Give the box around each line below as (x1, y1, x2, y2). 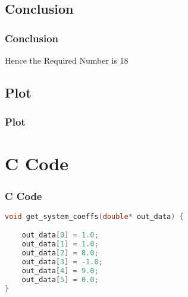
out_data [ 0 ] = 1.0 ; (21, 231, 99, 240)
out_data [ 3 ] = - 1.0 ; (21, 257, 103, 266)
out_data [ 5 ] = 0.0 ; (21, 275, 99, 284)
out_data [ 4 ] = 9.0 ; (21, 266, 99, 275)
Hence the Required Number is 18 (5, 54, 129, 66)
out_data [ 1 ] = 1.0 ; (21, 240, 99, 249)
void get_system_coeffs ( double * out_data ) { (5, 212, 184, 221)
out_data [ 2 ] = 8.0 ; (21, 249, 99, 258)
